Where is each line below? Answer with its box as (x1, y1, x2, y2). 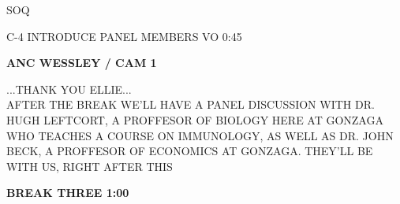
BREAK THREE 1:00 (6, 184, 129, 201)
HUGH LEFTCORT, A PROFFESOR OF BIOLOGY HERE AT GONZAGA (6, 111, 383, 128)
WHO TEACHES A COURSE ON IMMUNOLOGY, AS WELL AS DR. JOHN (6, 127, 394, 143)
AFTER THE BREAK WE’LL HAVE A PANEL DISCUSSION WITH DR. (6, 96, 375, 113)
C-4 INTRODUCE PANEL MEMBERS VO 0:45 (6, 28, 242, 44)
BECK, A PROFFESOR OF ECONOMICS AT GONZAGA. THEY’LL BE (6, 143, 373, 159)
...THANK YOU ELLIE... (6, 80, 132, 97)
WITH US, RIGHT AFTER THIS (6, 158, 173, 174)
